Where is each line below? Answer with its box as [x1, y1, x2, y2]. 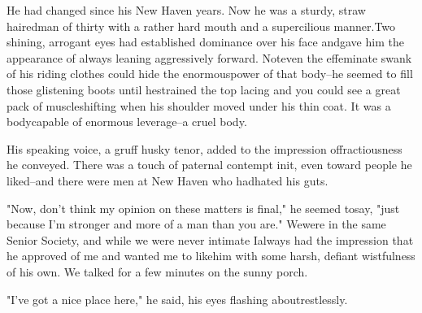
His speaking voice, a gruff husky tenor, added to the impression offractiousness [7, 140, 402, 157]
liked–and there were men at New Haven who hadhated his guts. [7, 172, 328, 189]
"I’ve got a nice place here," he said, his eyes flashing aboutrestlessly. [7, 290, 348, 307]
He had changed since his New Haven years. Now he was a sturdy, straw [7, 2, 366, 18]
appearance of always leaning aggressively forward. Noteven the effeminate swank [7, 49, 412, 66]
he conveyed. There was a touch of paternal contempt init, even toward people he [7, 156, 412, 173]
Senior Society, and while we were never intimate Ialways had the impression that [7, 231, 414, 248]
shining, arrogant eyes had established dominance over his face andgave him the [7, 33, 404, 50]
